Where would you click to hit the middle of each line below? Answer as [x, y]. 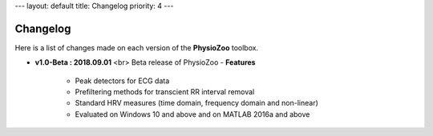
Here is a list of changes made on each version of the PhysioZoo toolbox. [137, 47]
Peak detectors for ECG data [122, 81]
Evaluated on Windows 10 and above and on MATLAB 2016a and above [192, 114]
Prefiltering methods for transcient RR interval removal [165, 92]
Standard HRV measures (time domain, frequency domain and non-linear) [196, 103]
